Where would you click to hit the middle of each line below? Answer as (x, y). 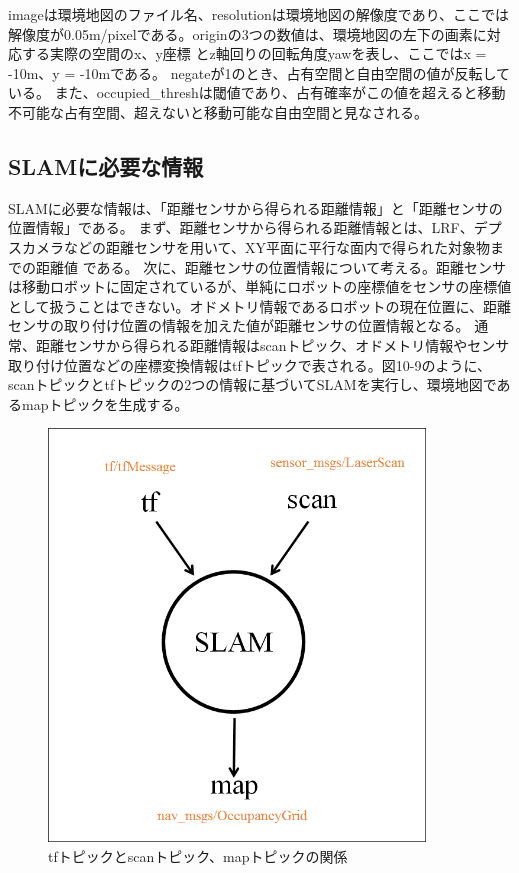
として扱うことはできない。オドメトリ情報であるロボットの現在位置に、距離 (260, 305)
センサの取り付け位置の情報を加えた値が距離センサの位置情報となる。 (239, 325)
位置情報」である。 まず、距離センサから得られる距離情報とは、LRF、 (241, 227)
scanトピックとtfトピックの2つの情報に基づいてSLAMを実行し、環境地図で (252, 384)
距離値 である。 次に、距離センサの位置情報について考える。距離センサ (270, 266)
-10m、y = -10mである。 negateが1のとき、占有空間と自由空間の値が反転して (259, 72)
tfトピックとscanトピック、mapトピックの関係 (198, 855)
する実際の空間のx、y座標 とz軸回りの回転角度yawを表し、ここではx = (254, 53)
